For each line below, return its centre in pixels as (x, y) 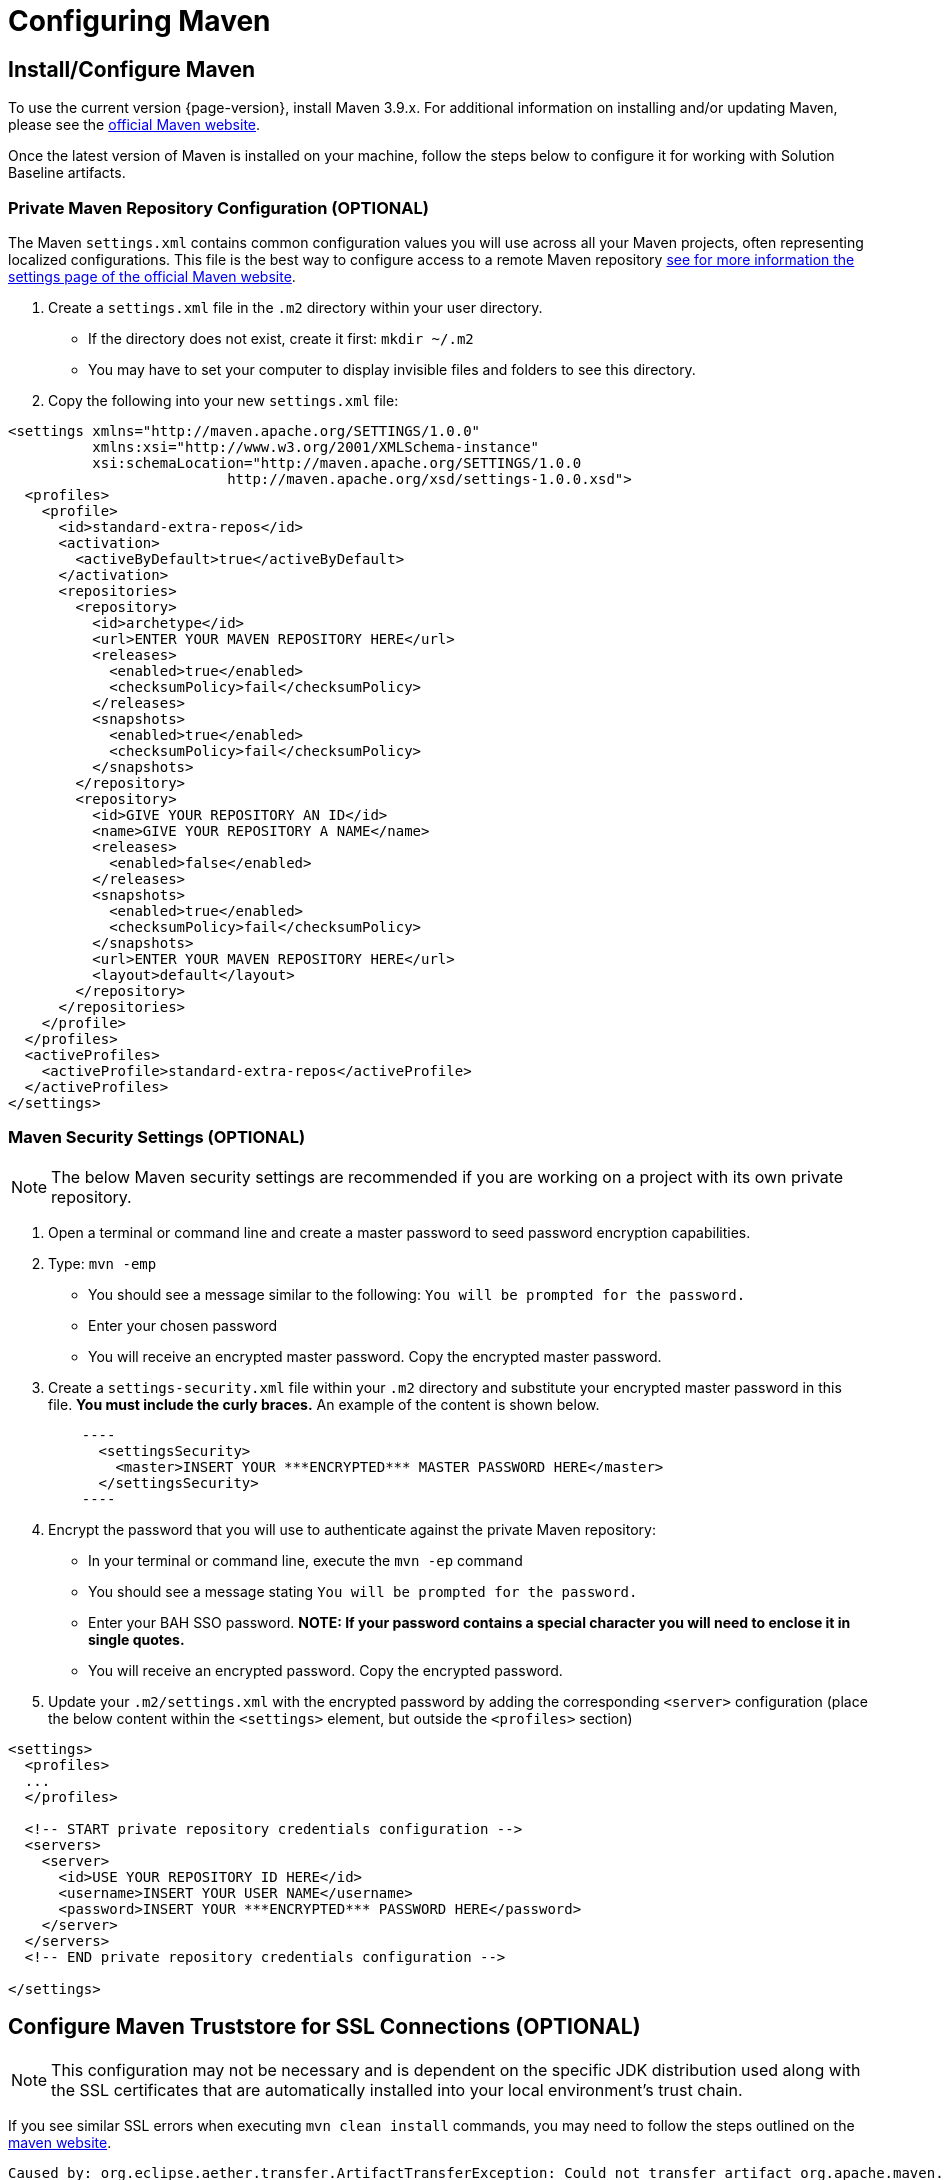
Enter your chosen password (182, 1325)
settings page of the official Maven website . (152, 276)
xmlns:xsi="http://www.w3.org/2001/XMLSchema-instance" (316, 446)
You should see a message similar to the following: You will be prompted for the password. (417, 1294)
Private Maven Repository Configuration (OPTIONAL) (218, 207)
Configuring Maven (139, 21)
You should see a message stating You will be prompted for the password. (363, 1591)
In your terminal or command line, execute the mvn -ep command (305, 1560)
